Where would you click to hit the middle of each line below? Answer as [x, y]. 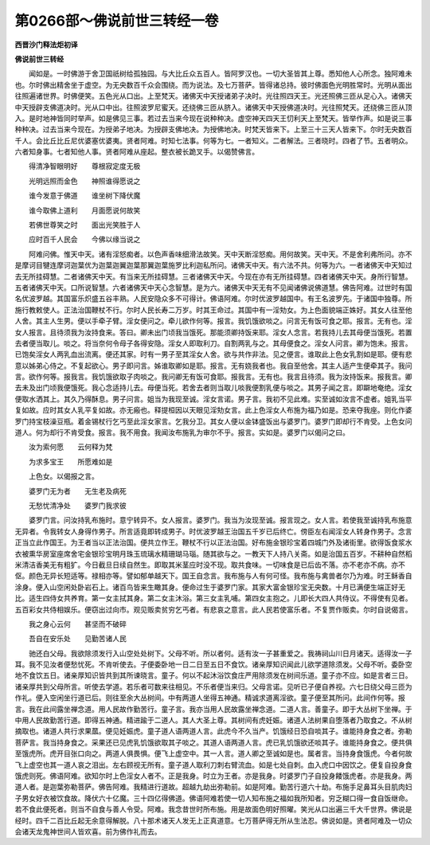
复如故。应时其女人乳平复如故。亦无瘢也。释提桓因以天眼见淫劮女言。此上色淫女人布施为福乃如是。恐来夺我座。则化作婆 [213, 410]
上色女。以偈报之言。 [63, 476]
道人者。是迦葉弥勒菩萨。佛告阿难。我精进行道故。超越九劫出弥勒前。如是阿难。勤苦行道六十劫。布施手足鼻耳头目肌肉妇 [213, 787]
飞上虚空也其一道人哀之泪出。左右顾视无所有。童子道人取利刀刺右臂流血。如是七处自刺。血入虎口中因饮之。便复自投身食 [213, 765]
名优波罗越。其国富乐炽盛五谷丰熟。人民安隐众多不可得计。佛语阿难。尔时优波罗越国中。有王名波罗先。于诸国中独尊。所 [213, 299]
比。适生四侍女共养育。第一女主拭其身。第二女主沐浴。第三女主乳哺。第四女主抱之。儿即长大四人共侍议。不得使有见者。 [213, 598]
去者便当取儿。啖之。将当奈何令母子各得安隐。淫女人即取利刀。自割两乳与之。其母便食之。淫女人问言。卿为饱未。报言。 [213, 343]
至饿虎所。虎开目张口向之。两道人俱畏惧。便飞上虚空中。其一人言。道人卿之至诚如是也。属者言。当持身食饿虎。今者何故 [213, 753]
